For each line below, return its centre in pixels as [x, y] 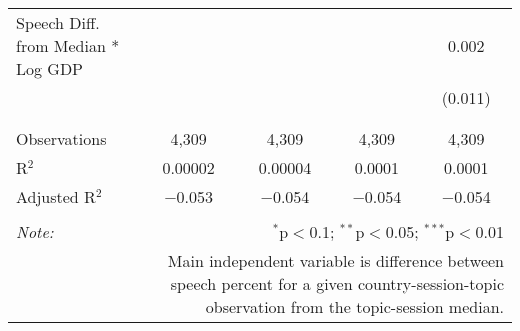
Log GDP [50, 68]
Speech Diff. [58, 22]
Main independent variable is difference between [335, 260]
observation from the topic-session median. [354, 306]
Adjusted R [56, 196]
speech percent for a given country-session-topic [337, 283]
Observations [61, 138]
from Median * [68, 45]
